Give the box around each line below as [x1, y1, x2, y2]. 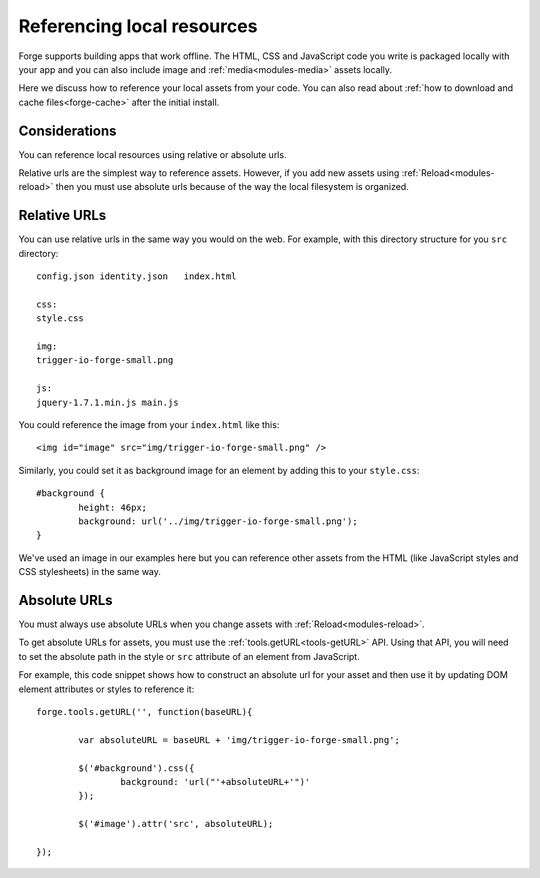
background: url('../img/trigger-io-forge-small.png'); [78, 515, 359, 527]
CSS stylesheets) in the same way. [18, 566, 162, 578]
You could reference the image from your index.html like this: [18, 419, 280, 430]
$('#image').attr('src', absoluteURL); [78, 818, 274, 830]
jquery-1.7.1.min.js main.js [36, 396, 179, 408]
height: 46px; [78, 501, 148, 513]
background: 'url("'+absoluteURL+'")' [120, 776, 311, 787]
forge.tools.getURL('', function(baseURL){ [36, 706, 253, 717]
